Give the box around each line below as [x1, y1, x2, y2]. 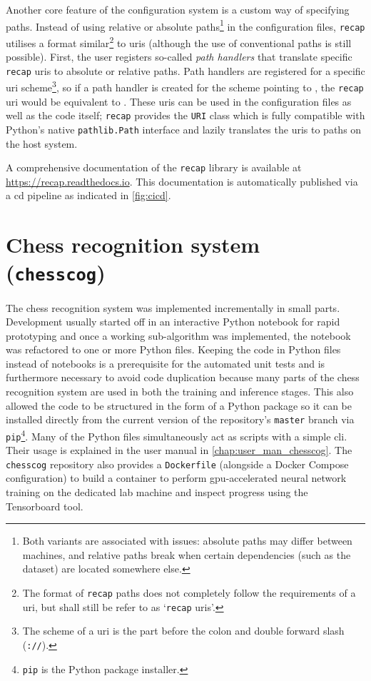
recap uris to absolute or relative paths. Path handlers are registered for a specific [6, 63, 365, 78]
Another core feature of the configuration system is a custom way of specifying [6, 2, 350, 16]
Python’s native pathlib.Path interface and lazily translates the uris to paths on [6, 121, 362, 136]
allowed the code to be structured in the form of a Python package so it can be [6, 398, 352, 413]
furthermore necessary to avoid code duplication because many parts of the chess [6, 370, 360, 385]
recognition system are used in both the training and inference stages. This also [6, 384, 354, 399]
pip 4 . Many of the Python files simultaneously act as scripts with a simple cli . [6, 426, 347, 443]
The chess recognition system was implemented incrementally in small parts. [6, 300, 340, 315]
